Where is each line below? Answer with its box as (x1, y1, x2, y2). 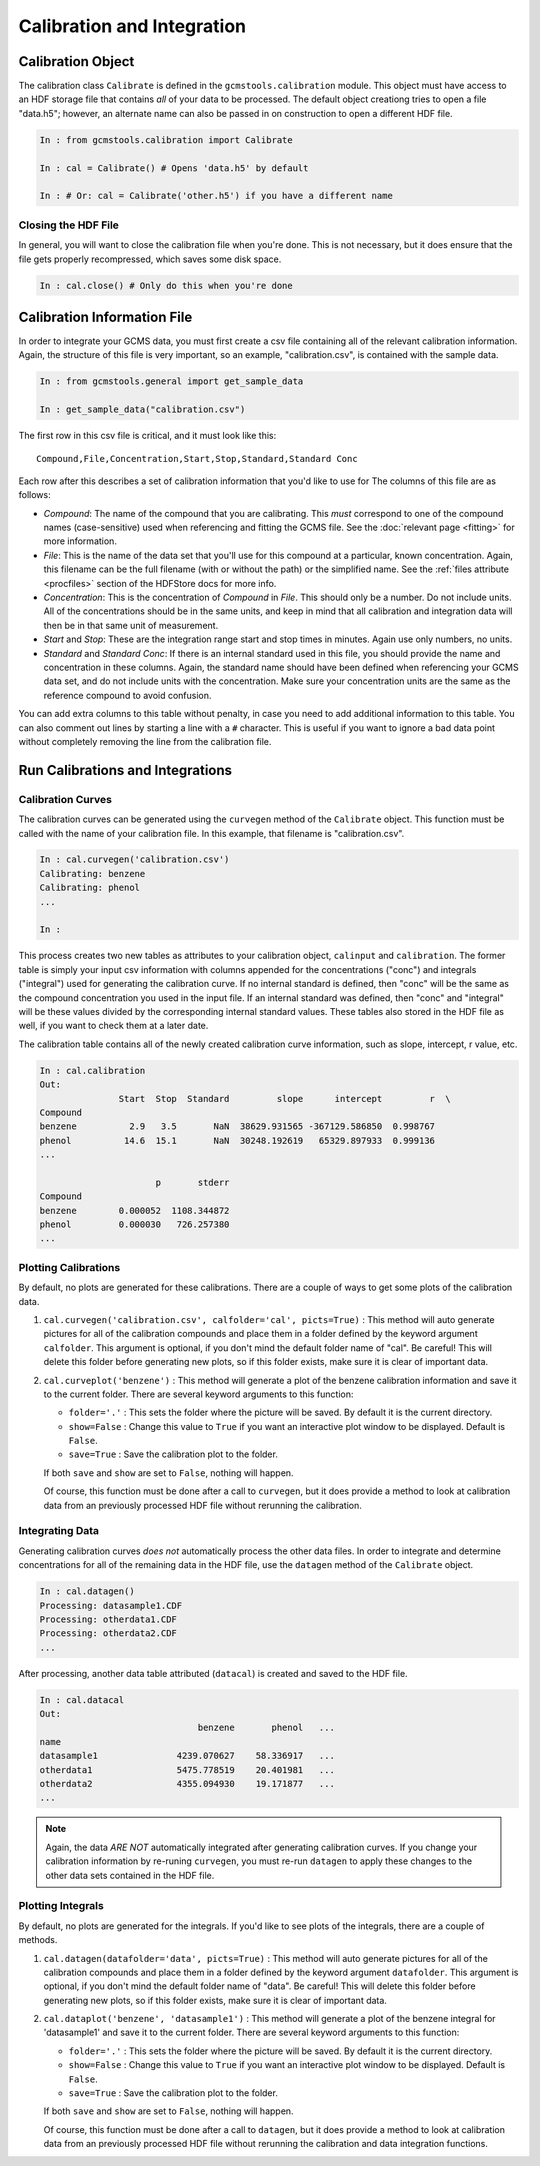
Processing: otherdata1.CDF (39, 1613, 177, 1625)
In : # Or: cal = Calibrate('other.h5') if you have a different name (39, 190, 394, 202)
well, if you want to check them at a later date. (18, 1020, 209, 1032)
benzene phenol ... (197, 1722, 335, 1734)
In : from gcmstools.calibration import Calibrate (39, 134, 294, 145)
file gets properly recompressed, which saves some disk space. (18, 253, 282, 265)
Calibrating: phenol (39, 882, 140, 894)
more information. (43, 535, 117, 547)
